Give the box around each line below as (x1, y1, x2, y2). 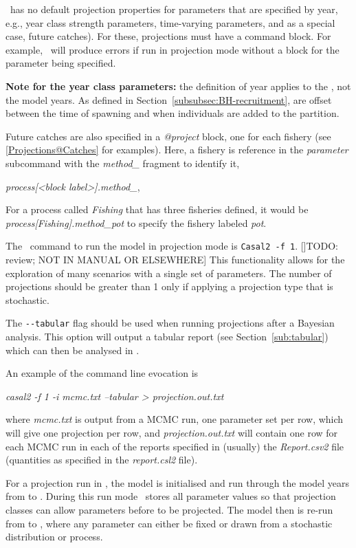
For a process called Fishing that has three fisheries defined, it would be (5, 202, 309, 217)
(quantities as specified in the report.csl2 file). (5, 452, 198, 467)
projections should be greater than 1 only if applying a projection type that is (5, 279, 333, 294)
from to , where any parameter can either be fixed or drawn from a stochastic (5, 516, 333, 530)
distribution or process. (5, 529, 103, 544)
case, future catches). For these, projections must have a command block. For (5, 29, 331, 43)
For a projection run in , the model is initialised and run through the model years (5, 475, 350, 490)
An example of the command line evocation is (5, 366, 199, 380)
